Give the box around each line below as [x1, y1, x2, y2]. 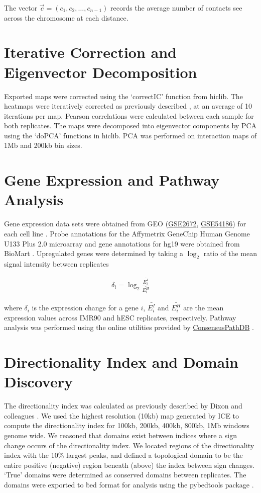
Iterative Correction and [4, 42, 177, 62]
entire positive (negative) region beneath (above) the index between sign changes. [4, 459, 254, 470]
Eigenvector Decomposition [4, 61, 197, 82]
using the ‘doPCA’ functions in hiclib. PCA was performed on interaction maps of [4, 130, 257, 140]
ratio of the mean [203, 248, 257, 259]
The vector [4, 3, 38, 13]
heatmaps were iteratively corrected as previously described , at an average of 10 [4, 101, 252, 111]
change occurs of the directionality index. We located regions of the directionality [4, 440, 254, 450]
